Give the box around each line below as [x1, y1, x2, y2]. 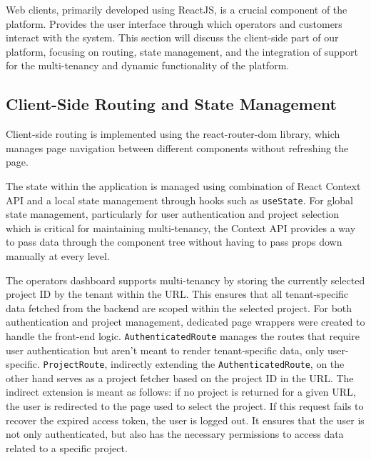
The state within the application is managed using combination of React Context [6, 178, 361, 193]
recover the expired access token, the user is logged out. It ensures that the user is [6, 412, 365, 427]
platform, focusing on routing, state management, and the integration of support [6, 44, 358, 59]
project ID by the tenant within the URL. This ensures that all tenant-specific [6, 286, 349, 301]
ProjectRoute [43, 360, 105, 371]
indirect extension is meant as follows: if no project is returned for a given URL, [6, 384, 356, 399]
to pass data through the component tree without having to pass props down [6, 234, 342, 249]
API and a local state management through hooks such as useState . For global [6, 192, 354, 207]
